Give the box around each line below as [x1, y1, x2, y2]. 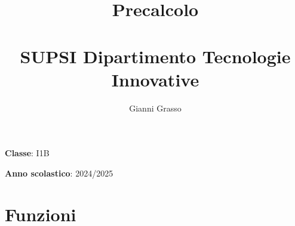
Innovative [111, 67, 199, 91]
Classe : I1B [5, 147, 50, 159]
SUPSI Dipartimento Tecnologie [20, 44, 291, 68]
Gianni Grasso [129, 101, 182, 114]
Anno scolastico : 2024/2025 [5, 166, 113, 179]
